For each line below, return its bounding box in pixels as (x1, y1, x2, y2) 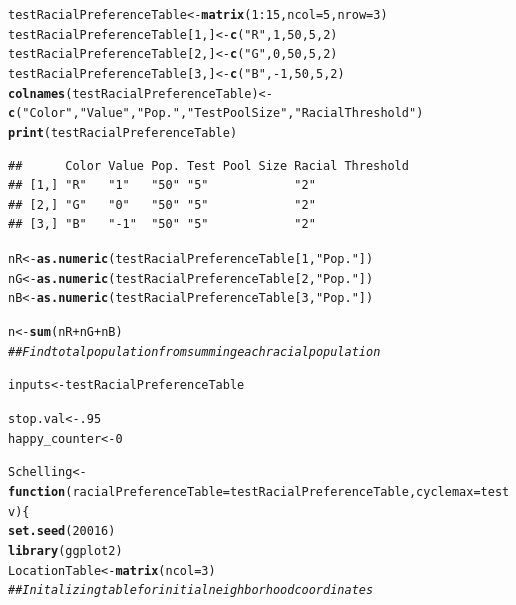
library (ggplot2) (8, 543, 123, 558)
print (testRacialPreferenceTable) (8, 125, 238, 140)
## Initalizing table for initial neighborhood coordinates (8, 583, 374, 598)
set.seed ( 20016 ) (8, 524, 116, 539)
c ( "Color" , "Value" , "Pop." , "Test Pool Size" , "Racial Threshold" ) (8, 106, 424, 121)
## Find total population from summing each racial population (8, 344, 381, 359)
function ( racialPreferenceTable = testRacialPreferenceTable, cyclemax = (8, 484, 481, 499)
